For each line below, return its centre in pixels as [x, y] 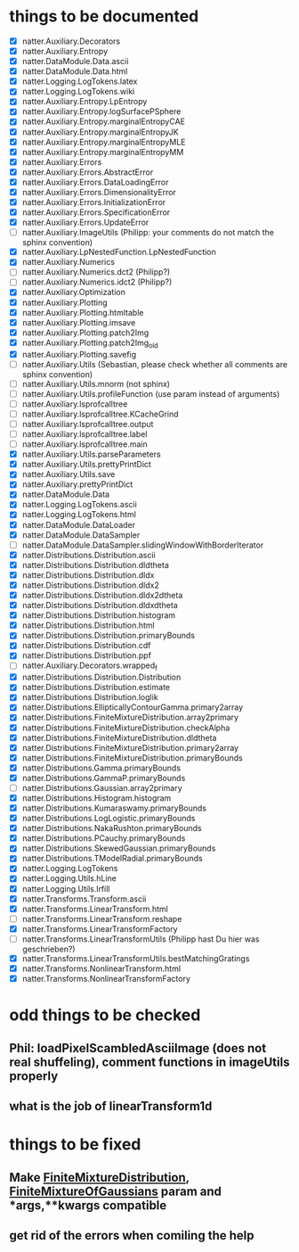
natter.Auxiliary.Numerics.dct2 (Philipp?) [96, 272]
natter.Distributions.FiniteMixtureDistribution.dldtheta [119, 737]
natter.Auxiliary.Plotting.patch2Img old [90, 343]
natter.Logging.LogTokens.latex [80, 81]
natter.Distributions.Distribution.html [88, 625]
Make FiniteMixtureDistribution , [99, 1178]
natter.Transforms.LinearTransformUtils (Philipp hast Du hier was [141, 939]
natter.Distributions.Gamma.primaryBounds [101, 768]
